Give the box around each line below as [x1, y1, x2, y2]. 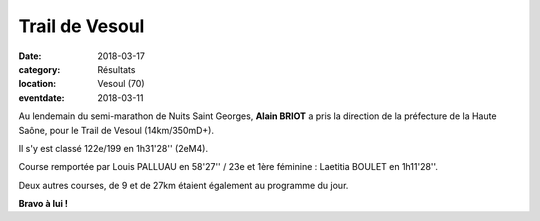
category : [18, 63, 61, 75]
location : [18, 78, 57, 90]
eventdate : [18, 91, 65, 104]
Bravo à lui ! [18, 198, 69, 210]
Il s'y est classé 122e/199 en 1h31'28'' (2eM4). [18, 142, 209, 154]
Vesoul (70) [97, 78, 145, 90]
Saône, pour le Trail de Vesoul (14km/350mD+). [18, 124, 215, 136]
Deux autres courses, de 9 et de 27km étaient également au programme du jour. [18, 179, 349, 191]
